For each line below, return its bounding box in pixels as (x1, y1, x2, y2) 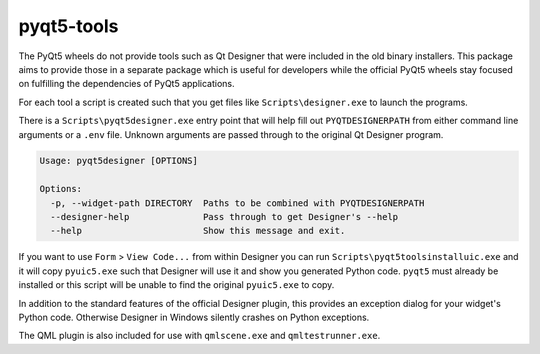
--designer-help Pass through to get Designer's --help (50, 211, 399, 223)
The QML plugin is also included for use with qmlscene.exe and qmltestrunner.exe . (18, 330, 381, 342)
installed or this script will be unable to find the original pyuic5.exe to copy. (18, 279, 335, 291)
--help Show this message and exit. (50, 225, 346, 237)
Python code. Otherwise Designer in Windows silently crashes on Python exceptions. (18, 311, 370, 323)
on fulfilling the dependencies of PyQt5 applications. (18, 78, 235, 90)
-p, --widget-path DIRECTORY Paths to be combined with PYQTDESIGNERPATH (50, 197, 425, 209)
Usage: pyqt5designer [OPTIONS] (39, 155, 199, 167)
